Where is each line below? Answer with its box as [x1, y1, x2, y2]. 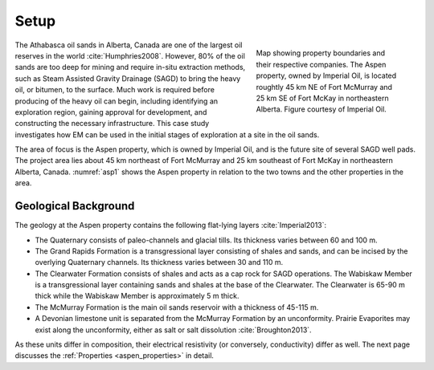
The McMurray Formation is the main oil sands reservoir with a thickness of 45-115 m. [35, 302, 319, 312]
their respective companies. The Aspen [256, 59, 387, 69]
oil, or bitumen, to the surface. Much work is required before [14, 85, 215, 95]
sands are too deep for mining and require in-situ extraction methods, [14, 63, 246, 72]
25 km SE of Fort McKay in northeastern [256, 93, 389, 103]
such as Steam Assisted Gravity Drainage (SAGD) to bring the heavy [14, 73, 241, 83]
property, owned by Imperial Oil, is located [256, 71, 397, 80]
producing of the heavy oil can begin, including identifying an [14, 96, 219, 106]
